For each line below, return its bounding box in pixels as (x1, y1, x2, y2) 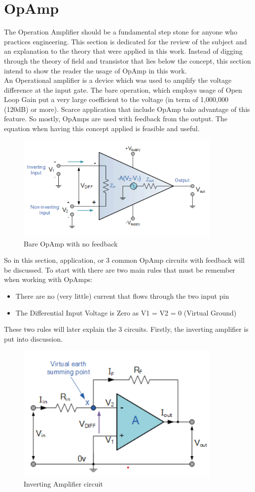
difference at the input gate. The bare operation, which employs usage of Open (4, 84, 242, 95)
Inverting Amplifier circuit (24, 478, 103, 489)
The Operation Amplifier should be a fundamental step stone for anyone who (4, 27, 237, 37)
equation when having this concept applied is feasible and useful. (4, 123, 200, 134)
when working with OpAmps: (4, 274, 93, 284)
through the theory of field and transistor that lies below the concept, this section (4, 55, 251, 66)
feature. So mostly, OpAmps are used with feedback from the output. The (4, 113, 228, 124)
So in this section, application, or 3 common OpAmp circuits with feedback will (4, 255, 245, 265)
